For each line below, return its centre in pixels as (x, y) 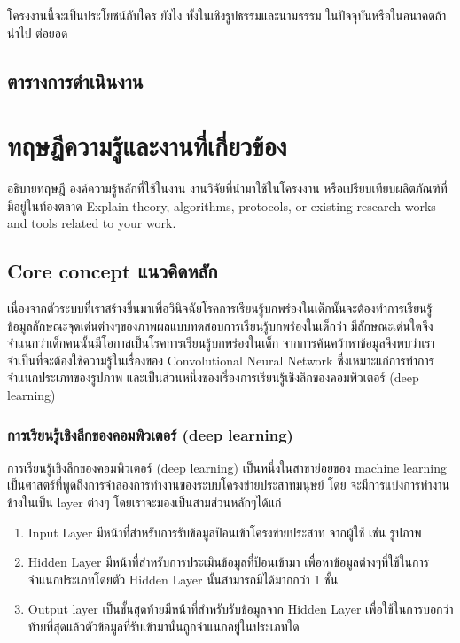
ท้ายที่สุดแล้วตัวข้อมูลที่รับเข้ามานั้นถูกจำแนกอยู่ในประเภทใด (164, 627)
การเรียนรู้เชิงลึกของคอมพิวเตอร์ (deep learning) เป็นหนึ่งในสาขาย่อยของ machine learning (227, 467)
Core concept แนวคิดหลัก (113, 271)
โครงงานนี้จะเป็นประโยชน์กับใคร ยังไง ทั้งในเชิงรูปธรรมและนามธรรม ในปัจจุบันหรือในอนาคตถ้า (227, 15)
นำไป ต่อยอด (38, 32)
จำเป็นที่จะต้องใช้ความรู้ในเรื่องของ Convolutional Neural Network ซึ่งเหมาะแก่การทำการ (221, 360)
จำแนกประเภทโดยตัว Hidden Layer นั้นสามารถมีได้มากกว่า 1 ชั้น (183, 579)
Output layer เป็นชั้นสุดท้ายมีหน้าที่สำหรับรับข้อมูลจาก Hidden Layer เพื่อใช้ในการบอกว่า (241, 609)
